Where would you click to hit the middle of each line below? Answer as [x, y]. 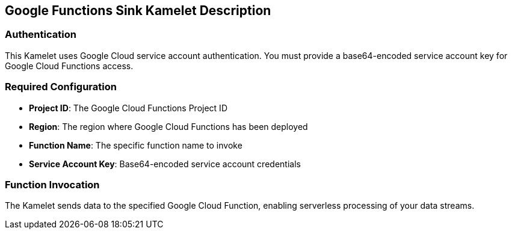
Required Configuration [61, 87]
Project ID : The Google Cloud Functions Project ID [128, 108]
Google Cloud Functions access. [69, 66]
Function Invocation [52, 184]
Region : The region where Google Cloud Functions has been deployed [168, 126]
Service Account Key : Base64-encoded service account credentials [165, 164]
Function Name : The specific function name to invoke [136, 145]
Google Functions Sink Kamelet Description [138, 11]
